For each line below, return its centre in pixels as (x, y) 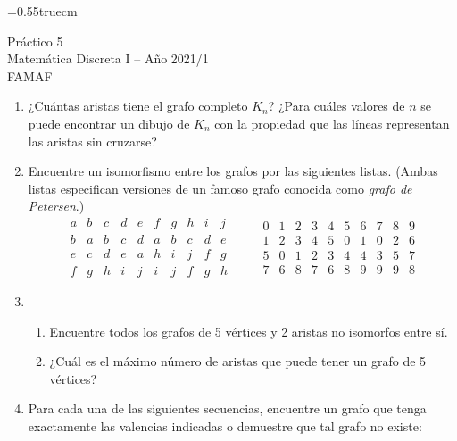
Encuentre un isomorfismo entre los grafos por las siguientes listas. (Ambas (233, 171)
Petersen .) (56, 206)
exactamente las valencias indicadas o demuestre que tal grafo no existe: (225, 426)
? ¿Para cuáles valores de (337, 106)
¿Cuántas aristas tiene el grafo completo (138, 106)
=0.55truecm (42, 11)
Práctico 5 (35, 41)
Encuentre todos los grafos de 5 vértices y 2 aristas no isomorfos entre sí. (249, 331)
